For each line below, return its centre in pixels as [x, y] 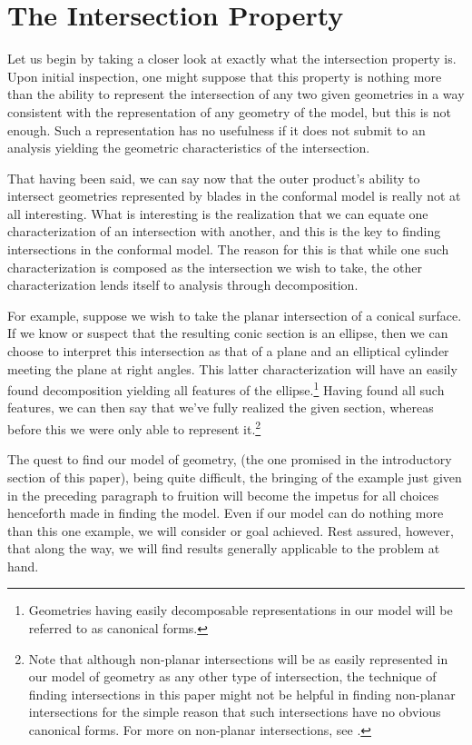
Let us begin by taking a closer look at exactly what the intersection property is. [232, 59]
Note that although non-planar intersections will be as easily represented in [238, 658]
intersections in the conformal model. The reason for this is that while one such [228, 249]
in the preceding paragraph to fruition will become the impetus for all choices [223, 495]
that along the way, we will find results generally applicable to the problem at [224, 548]
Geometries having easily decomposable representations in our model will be [241, 610]
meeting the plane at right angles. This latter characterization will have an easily [232, 368]
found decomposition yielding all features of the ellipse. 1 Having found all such [226, 388]
